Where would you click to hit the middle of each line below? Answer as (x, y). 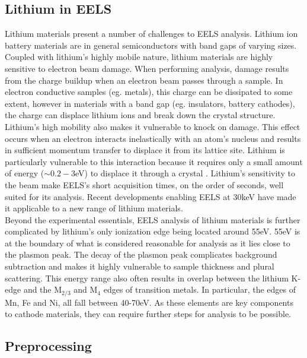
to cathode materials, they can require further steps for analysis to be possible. (148, 314)
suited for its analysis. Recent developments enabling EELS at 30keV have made (151, 196)
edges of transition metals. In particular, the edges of (200, 289)
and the (37, 289)
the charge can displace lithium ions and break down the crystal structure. (140, 115)
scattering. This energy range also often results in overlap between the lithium (147, 278)
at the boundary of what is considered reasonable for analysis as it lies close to (148, 243)
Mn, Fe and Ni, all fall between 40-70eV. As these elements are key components (149, 302)
